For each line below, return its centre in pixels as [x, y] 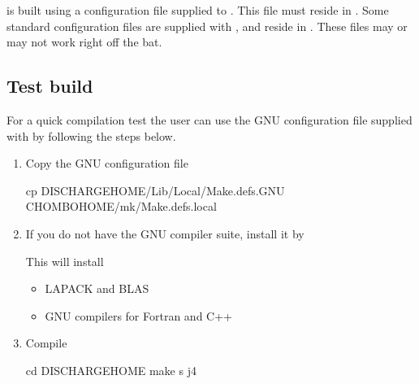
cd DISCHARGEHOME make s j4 [111, 370]
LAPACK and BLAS [97, 288]
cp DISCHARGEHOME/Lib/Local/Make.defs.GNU [155, 190]
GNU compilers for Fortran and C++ [138, 315]
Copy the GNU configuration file [107, 163]
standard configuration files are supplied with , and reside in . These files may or [207, 26]
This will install [65, 261]
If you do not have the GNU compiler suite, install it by [165, 233]
